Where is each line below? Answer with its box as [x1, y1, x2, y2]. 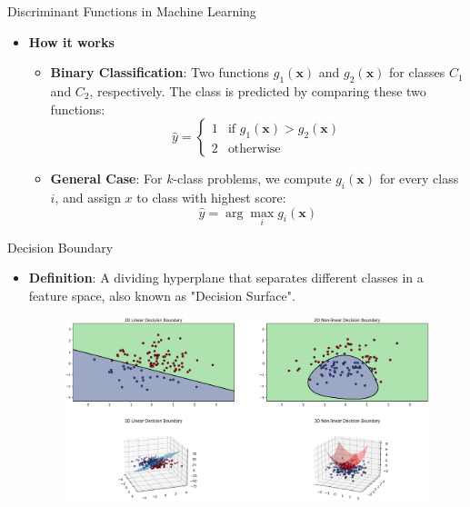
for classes [389, 63, 445, 82]
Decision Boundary [7, 237, 114, 256]
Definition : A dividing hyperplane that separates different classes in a [28, 268, 424, 287]
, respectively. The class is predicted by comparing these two [89, 81, 426, 100]
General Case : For [50, 169, 163, 188]
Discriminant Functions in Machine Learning [7, 2, 256, 20]
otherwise [227, 143, 281, 156]
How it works [28, 32, 115, 51]
